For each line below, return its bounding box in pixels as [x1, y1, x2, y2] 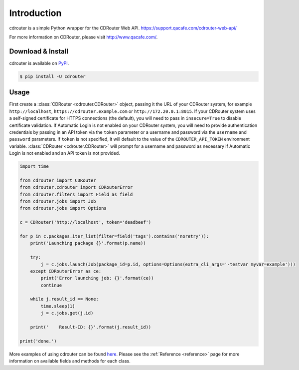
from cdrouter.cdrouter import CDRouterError [19, 185, 133, 190]
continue [40, 282, 62, 288]
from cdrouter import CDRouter [19, 177, 97, 183]
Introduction [9, 7, 62, 18]
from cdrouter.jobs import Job [19, 199, 97, 204]
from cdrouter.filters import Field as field [19, 191, 133, 197]
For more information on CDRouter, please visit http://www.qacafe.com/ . [9, 34, 158, 40]
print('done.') [19, 338, 57, 344]
